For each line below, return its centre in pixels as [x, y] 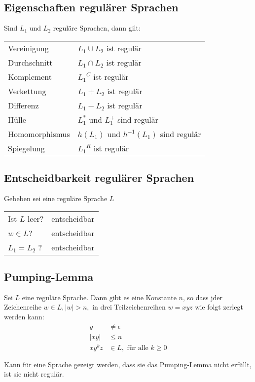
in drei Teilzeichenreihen [129, 307]
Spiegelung [26, 148]
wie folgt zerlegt [219, 307]
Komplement [30, 76]
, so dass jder [202, 297]
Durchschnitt [30, 62]
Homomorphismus [39, 134]
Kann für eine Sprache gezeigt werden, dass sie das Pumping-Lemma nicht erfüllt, [128, 364]
